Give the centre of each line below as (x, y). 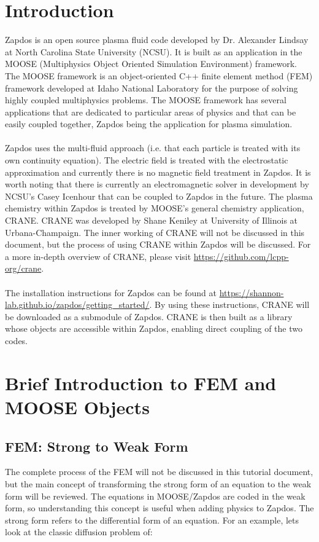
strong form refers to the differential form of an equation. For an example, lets (152, 520)
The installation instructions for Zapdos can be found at (111, 292)
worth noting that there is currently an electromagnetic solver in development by (157, 184)
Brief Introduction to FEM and (141, 383)
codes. (17, 340)
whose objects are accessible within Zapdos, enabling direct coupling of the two (154, 328)
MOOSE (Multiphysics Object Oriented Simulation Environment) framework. (151, 64)
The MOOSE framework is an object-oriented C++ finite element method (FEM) (159, 75)
